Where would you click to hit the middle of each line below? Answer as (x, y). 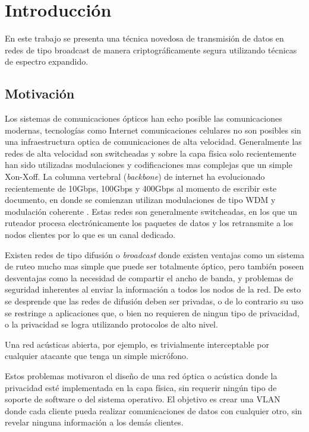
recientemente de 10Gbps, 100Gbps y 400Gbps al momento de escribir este (141, 188)
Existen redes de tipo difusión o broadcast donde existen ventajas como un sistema (155, 254)
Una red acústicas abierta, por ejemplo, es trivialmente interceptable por (137, 344)
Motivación (40, 93)
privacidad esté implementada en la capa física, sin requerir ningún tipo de (141, 387)
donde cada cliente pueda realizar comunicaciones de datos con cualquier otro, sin (154, 410)
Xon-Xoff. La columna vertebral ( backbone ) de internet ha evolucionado (135, 177)
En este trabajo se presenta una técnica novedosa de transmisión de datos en (144, 38)
